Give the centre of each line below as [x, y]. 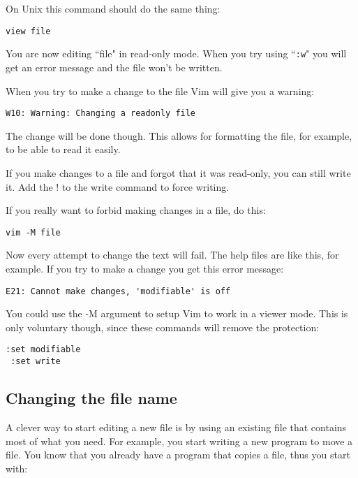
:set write [36, 362]
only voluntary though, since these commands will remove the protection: [163, 327]
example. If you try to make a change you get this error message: [145, 268]
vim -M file [33, 232]
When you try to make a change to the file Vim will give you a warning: [160, 90]
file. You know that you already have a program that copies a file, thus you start [178, 455]
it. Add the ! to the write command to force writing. [118, 186]
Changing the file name [91, 398]
